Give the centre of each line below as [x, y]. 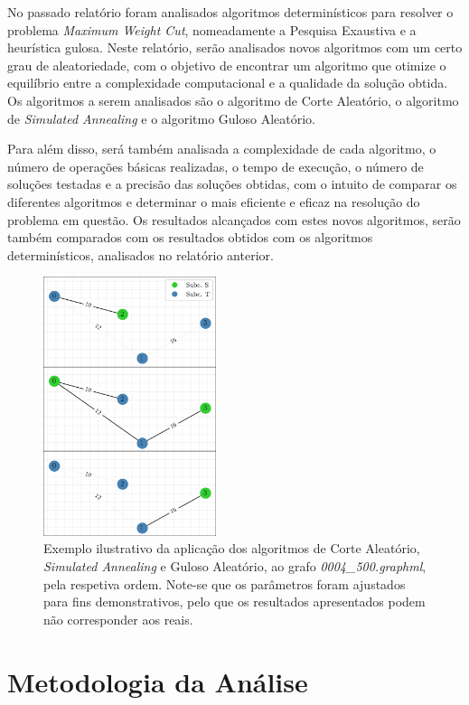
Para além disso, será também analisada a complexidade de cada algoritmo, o [222, 149]
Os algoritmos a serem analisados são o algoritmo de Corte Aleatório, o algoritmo [233, 100]
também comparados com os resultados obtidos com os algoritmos [190, 237]
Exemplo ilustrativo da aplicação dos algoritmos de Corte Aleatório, [232, 548]
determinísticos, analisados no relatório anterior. [141, 254]
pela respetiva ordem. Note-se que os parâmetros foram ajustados [225, 583]
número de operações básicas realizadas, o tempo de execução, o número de [216, 166]
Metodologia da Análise [158, 681]
